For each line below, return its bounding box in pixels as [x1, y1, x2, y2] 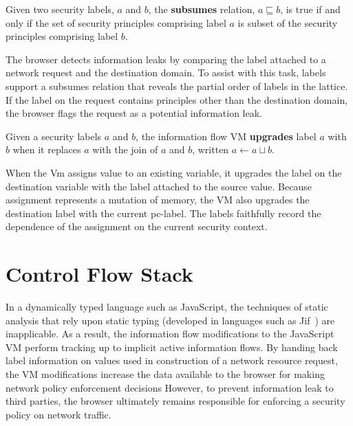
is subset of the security [237, 15, 338, 30]
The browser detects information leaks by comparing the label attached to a [6, 52, 326, 66]
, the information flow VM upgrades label [136, 128, 317, 143]
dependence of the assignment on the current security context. [6, 219, 268, 234]
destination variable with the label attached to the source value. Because [6, 179, 312, 193]
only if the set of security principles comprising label [6, 15, 226, 30]
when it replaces [12, 142, 81, 157]
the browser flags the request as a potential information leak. [6, 106, 263, 120]
